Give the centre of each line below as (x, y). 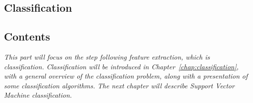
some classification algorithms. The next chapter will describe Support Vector (119, 85)
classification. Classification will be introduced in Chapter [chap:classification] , (121, 66)
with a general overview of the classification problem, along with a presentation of (126, 76)
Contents (27, 36)
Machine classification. (38, 95)
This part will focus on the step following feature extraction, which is (107, 56)
